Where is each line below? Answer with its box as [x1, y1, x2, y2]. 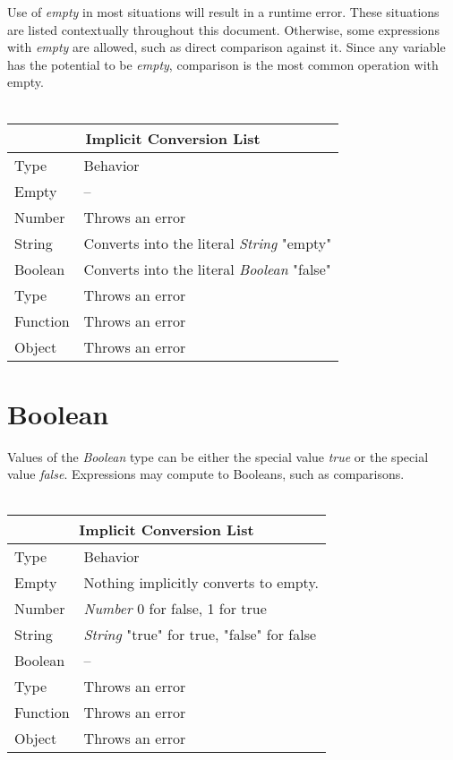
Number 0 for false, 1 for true [83, 598, 267, 619]
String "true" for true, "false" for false [83, 624, 317, 645]
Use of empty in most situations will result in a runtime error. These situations [7, 3, 440, 21]
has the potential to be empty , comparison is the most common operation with [7, 55, 439, 73]
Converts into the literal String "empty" [83, 232, 332, 253]
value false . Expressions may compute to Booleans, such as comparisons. [7, 465, 405, 483]
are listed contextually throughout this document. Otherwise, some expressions [7, 20, 440, 38]
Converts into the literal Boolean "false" [83, 258, 331, 279]
